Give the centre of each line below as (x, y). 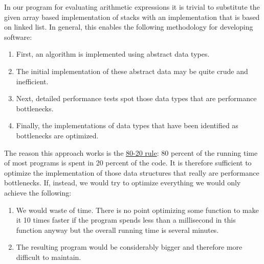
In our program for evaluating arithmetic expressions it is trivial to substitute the (132, 7)
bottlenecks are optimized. (57, 135)
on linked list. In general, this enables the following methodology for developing (129, 27)
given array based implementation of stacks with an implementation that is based (132, 17)
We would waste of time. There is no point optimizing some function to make (137, 210)
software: (18, 37)
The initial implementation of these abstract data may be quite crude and (132, 71)
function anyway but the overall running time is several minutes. (117, 230)
